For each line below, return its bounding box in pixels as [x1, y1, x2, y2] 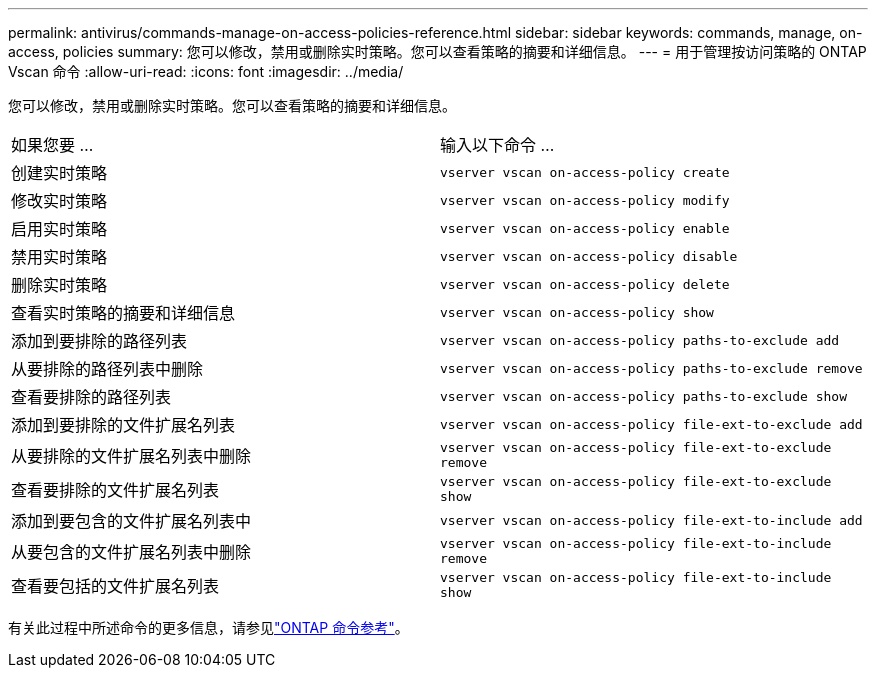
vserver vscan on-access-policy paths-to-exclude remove [440, 360, 863, 376]
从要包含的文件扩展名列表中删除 [11, 542, 252, 562]
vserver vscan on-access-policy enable [440, 220, 730, 236]
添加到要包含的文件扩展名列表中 [11, 511, 252, 531]
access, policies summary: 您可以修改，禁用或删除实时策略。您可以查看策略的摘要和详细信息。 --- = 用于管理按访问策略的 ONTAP [8, 43, 867, 60]
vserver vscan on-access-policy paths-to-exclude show [440, 388, 847, 404]
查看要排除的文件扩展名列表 [11, 480, 220, 500]
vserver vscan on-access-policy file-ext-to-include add [440, 512, 863, 528]
